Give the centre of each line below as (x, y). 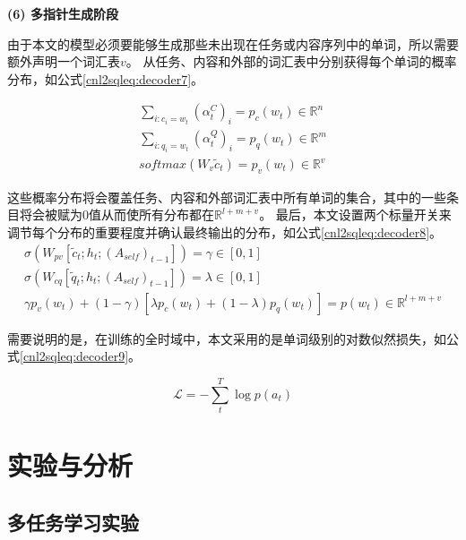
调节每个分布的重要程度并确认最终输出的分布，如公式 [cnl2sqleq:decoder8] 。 (225, 232)
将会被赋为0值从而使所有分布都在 (116, 214)
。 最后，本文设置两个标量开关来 (355, 214)
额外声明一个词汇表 (64, 61)
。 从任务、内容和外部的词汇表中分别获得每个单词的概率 (291, 61)
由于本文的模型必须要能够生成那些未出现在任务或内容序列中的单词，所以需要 (233, 43)
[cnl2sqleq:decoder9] (74, 356)
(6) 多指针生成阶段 (63, 13)
